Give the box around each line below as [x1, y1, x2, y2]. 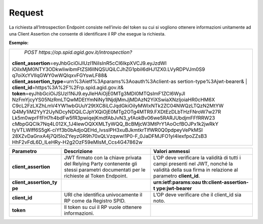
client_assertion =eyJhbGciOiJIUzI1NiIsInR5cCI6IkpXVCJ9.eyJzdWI [12, 60, 167, 67]
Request [9, 7, 44, 18]
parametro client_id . [153, 172, 200, 179]
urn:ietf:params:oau [153, 179, 201, 186]
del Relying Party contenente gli [64, 160, 137, 167]
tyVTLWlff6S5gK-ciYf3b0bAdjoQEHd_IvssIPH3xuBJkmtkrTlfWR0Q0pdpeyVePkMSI [12, 126, 203, 133]
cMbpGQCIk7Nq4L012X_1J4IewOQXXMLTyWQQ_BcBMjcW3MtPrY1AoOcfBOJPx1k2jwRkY [12, 121, 219, 127]
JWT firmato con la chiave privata [64, 154, 142, 161]
